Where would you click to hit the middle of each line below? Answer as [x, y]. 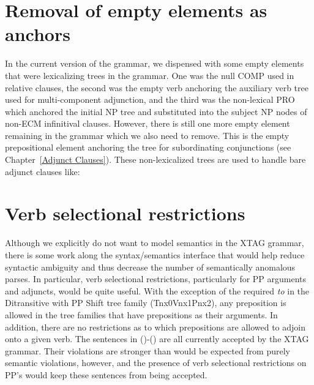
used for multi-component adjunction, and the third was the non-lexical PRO [150, 99]
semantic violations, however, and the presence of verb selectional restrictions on [156, 363]
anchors [38, 34]
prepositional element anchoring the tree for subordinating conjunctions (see [148, 147]
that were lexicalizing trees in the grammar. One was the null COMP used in [150, 75]
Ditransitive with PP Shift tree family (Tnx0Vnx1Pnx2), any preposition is [146, 303]
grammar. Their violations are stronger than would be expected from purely [148, 350]
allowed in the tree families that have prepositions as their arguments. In [141, 314]
